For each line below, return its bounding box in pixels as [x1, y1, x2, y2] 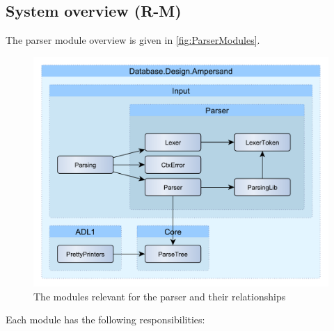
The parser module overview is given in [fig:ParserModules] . [6, 33, 260, 47]
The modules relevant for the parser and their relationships [33, 289, 286, 303]
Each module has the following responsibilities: [6, 312, 205, 327]
